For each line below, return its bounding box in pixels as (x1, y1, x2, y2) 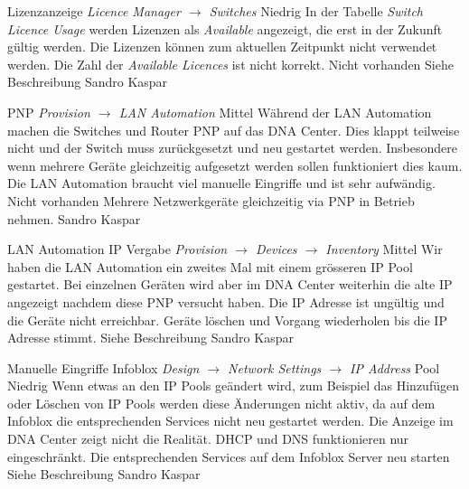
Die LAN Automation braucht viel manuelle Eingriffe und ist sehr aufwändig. (7, 174, 436, 193)
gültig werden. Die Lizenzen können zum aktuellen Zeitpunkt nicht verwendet (7, 37, 437, 56)
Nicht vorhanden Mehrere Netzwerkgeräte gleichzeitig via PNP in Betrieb (7, 191, 415, 210)
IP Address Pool (350, 358, 440, 377)
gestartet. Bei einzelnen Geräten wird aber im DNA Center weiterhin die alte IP (7, 275, 453, 294)
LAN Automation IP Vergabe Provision (7, 240, 228, 259)
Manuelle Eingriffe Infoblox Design (7, 358, 200, 377)
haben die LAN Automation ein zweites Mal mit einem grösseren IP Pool (7, 257, 413, 276)
